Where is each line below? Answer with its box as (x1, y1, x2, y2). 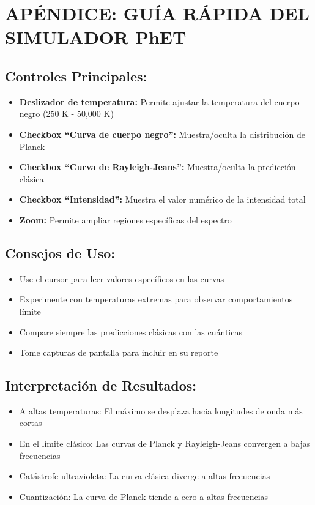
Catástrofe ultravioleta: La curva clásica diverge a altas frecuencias (19, 469, 270, 482)
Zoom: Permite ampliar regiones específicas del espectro (19, 213, 232, 226)
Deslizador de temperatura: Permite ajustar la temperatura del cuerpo (19, 95, 300, 108)
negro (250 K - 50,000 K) (19, 107, 114, 120)
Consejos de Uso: (5, 243, 115, 262)
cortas (19, 416, 42, 429)
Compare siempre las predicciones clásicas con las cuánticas (19, 325, 242, 338)
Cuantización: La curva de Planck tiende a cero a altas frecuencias (19, 490, 269, 503)
